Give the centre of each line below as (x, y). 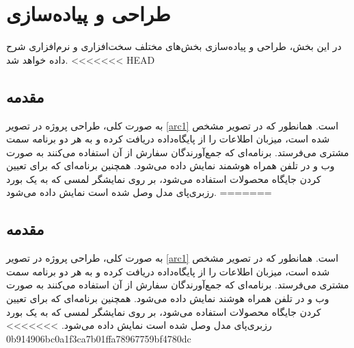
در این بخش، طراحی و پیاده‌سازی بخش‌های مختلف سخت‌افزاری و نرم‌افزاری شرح (174, 46)
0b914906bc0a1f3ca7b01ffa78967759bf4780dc (99, 338)
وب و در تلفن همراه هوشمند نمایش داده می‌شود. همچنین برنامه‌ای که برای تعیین (171, 165)
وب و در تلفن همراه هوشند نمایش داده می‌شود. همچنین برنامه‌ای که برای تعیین (168, 298)
